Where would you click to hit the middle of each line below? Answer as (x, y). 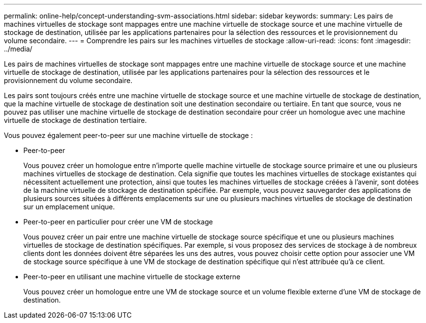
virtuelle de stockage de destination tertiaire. (75, 120)
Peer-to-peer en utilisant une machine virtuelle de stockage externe (132, 277)
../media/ (18, 49)
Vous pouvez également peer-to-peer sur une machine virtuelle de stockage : (128, 135)
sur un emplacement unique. (69, 207)
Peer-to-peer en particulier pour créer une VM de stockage (118, 222)
